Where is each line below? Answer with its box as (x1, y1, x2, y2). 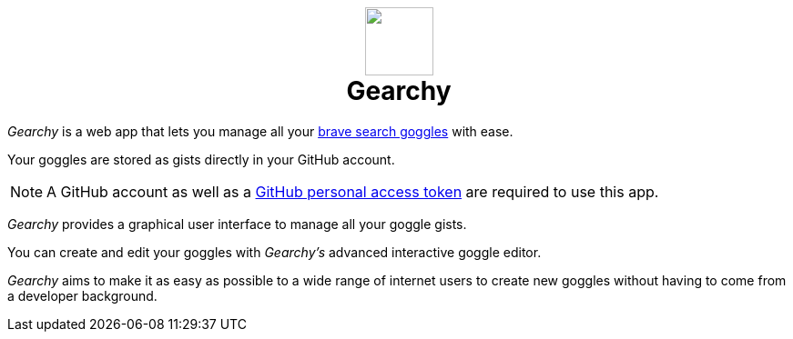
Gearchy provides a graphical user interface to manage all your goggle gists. (7, 215, 467, 232)
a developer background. (7, 287, 158, 304)
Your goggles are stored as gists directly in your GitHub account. (7, 151, 395, 167)
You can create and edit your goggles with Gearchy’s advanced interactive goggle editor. (7, 244, 542, 260)
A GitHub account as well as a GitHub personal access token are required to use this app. (46, 182, 659, 201)
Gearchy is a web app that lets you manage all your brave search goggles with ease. (7, 123, 513, 139)
